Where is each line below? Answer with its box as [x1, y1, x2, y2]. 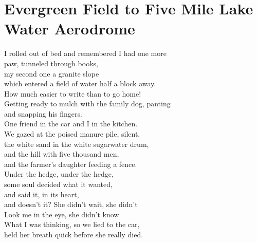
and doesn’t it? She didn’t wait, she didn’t [4, 199, 138, 210]
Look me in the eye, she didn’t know [4, 209, 119, 219]
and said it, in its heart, [4, 189, 79, 199]
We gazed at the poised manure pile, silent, [4, 128, 140, 139]
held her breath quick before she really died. [4, 229, 143, 239]
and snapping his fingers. [4, 108, 82, 119]
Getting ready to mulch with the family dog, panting [4, 98, 171, 109]
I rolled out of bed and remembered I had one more [4, 48, 167, 59]
